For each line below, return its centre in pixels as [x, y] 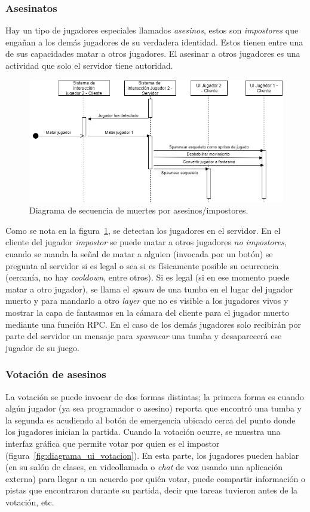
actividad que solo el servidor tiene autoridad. [89, 65]
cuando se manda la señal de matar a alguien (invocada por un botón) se [139, 253]
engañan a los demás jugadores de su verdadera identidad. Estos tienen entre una [154, 42]
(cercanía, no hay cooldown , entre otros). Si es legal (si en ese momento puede [148, 277]
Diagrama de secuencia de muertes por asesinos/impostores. [139, 210]
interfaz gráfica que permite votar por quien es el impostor [113, 443]
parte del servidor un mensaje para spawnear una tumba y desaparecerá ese [144, 336]
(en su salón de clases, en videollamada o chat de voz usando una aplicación [144, 467]
